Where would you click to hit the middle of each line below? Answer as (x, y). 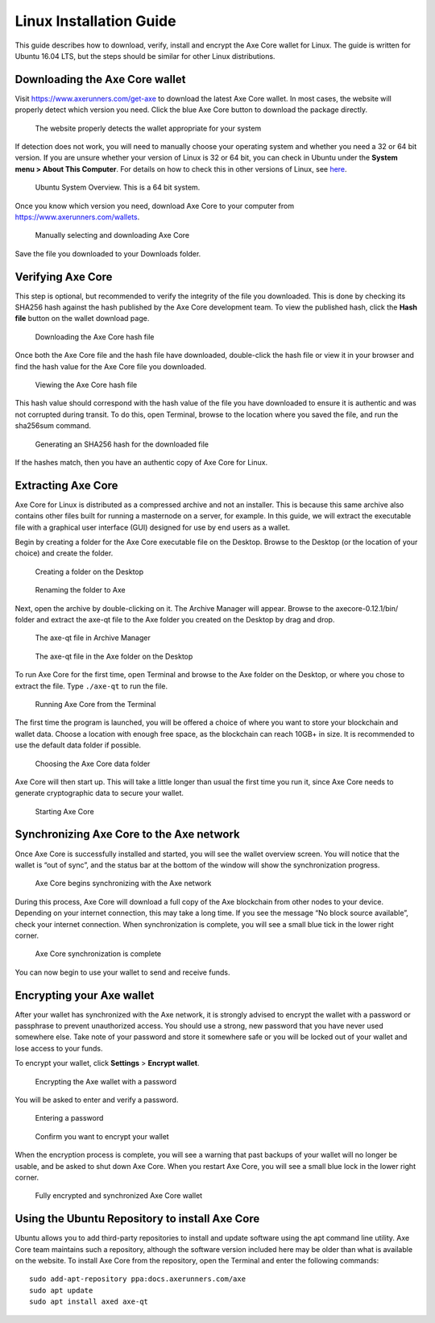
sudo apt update (61, 1290)
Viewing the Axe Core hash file (86, 385)
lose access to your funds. (59, 1048)
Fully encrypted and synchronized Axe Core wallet (119, 1196)
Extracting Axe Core (66, 485)
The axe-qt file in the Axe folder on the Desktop (114, 656)
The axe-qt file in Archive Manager (93, 638)
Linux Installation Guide (95, 21)
